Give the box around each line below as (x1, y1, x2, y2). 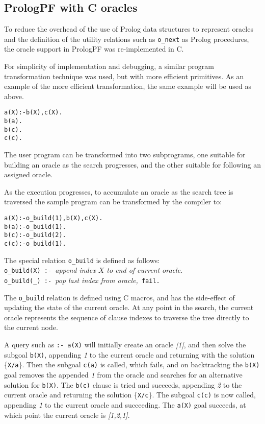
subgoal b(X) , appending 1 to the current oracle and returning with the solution (4, 349, 255, 360)
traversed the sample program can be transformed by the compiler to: (4, 196, 222, 207)
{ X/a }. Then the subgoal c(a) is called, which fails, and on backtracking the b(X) (4, 359, 260, 370)
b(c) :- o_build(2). (4, 231, 66, 239)
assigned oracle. (4, 169, 53, 180)
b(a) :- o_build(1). (4, 223, 66, 230)
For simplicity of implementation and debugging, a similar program (4, 61, 214, 72)
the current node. (4, 322, 58, 333)
